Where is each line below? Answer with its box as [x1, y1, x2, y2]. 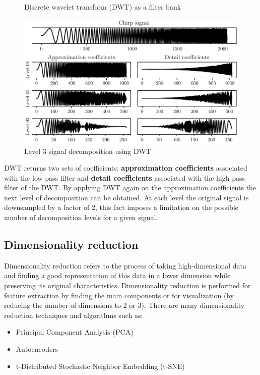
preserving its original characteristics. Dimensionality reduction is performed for [4, 280, 251, 291]
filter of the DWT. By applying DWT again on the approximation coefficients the [4, 182, 256, 193]
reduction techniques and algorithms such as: [4, 309, 143, 320]
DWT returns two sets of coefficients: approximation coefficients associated [4, 163, 247, 173]
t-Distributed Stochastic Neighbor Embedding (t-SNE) [16, 360, 185, 371]
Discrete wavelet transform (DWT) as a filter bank [24, 2, 181, 12]
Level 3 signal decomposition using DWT [24, 145, 151, 156]
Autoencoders [16, 344, 58, 354]
